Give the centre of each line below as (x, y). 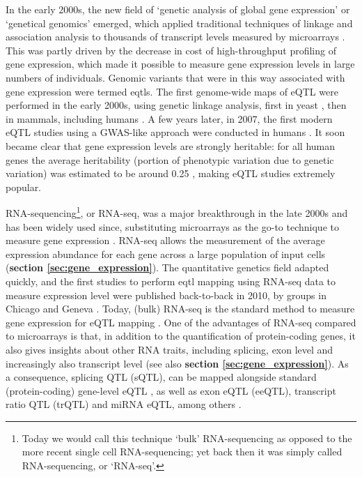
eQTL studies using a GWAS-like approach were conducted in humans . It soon (175, 132)
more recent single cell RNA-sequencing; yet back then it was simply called (182, 452)
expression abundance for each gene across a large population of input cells (166, 253)
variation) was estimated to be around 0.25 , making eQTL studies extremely (171, 173)
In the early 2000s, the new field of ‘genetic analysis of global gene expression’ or (178, 9)
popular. (24, 187)
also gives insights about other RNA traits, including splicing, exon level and (170, 349)
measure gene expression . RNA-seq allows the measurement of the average (165, 240)
